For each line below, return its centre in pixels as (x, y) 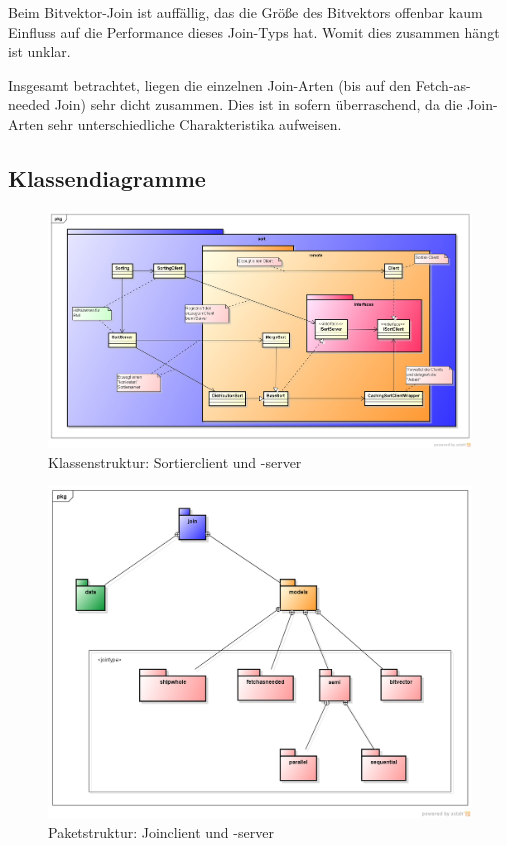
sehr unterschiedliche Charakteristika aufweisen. (195, 123)
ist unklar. (39, 51)
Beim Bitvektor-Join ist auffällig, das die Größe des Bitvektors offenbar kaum (245, 12)
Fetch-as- (443, 84)
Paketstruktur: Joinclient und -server (161, 831)
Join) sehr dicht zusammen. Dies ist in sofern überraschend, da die (258, 104)
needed (29, 104)
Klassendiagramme (107, 177)
